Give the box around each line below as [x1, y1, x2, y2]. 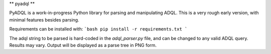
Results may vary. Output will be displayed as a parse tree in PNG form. [9, 42, 157, 48]
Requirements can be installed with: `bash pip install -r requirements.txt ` [9, 26, 188, 32]
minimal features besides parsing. [9, 16, 80, 22]
